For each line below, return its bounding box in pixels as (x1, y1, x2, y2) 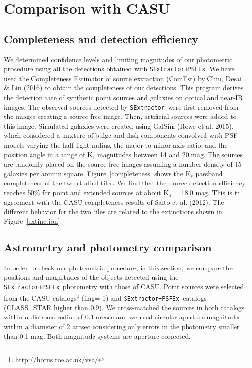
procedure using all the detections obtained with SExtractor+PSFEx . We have (4, 64, 235, 74)
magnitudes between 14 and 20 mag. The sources (97, 149, 243, 159)
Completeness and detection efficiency (4, 31, 199, 46)
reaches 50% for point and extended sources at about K (4, 187, 169, 198)
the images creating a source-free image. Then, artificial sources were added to (4, 111, 236, 121)
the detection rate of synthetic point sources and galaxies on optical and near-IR (4, 92, 243, 102)
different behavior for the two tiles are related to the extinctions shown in (4, 206, 222, 217)
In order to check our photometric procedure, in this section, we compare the (4, 262, 233, 272)
